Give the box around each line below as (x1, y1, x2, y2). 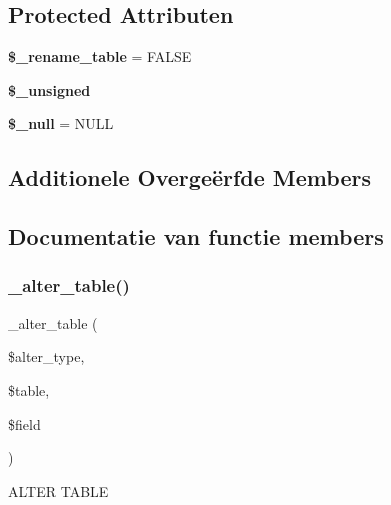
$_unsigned (8, 79, 91, 100)
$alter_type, (8, 346, 85, 367)
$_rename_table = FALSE (8, 46, 192, 67)
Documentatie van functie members (8, 221, 384, 252)
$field (8, 413, 41, 434)
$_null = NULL (8, 113, 114, 134)
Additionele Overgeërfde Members (8, 162, 371, 193)
